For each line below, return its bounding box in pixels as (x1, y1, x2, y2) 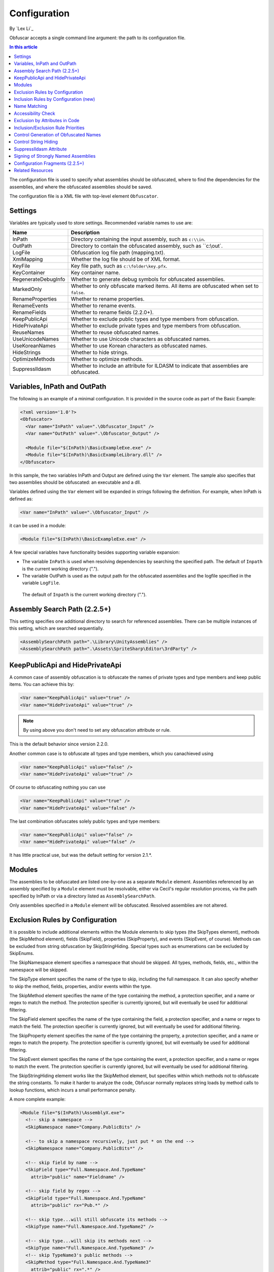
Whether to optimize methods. (71, 356, 144, 363)
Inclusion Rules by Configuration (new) (14, 96, 95, 102)
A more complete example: (9, 1096, 66, 1103)
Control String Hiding (14, 139, 58, 145)
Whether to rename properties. (71, 296, 145, 303)
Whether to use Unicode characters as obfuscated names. (71, 336, 211, 343)
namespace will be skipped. (9, 967, 68, 973)
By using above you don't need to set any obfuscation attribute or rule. (23, 727, 171, 733)
